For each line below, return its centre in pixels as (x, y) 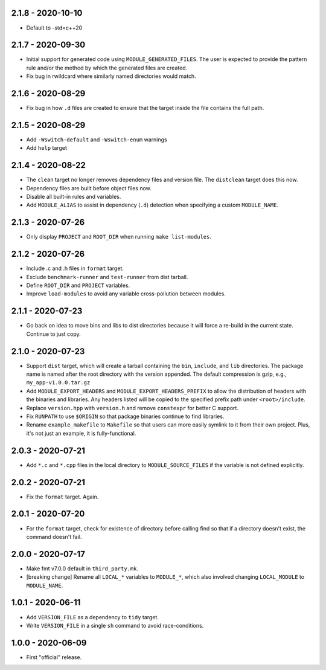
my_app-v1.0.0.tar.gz (58, 383)
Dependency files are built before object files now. (89, 188)
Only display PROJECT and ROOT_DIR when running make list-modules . (119, 237)
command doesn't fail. (54, 536)
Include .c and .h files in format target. (75, 268)
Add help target (47, 148)
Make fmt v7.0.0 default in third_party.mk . (82, 569)
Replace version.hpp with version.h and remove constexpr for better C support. (132, 408)
